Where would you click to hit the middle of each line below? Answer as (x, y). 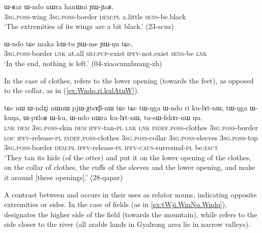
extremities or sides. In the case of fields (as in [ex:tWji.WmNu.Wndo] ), (116, 204)
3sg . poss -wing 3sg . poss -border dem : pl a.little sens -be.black (95, 16)
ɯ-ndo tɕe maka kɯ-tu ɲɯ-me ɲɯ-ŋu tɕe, (68, 43)
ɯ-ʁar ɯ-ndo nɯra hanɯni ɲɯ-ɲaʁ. (59, 6)
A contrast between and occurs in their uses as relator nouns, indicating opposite (130, 194)
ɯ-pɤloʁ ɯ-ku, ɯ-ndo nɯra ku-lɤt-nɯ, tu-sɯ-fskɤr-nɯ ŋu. (113, 117)
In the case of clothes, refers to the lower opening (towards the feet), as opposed (129, 80)
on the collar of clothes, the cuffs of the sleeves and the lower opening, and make (130, 167)
